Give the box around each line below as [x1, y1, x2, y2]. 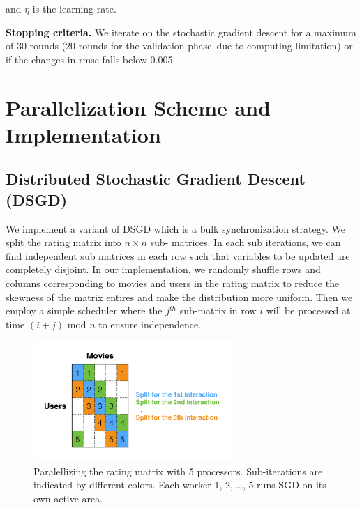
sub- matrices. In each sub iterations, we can [150, 235, 341, 249]
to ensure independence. [98, 316, 202, 331]
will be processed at [266, 303, 351, 318]
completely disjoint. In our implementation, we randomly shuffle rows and [6, 262, 321, 277]
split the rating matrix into [6, 235, 121, 249]
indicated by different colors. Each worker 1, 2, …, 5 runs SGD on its [33, 477, 326, 492]
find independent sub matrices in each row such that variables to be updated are [6, 248, 350, 263]
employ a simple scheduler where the [6, 303, 163, 318]
